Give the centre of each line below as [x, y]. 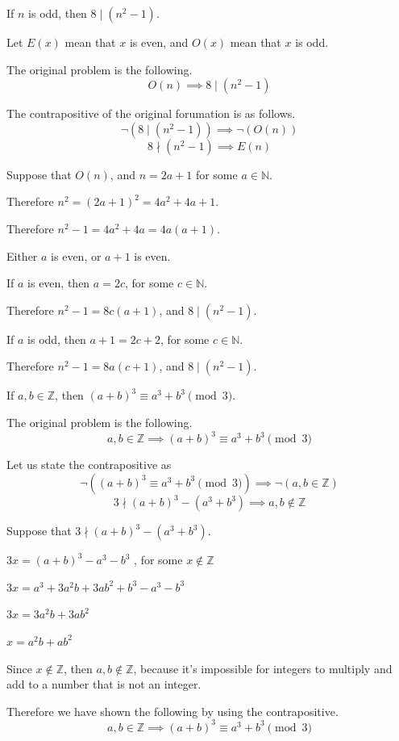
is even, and [159, 42]
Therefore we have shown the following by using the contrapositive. [172, 711]
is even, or [76, 255]
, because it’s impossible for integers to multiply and [263, 668]
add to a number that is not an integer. [104, 684]
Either [22, 255]
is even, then [59, 283]
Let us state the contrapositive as [89, 465]
